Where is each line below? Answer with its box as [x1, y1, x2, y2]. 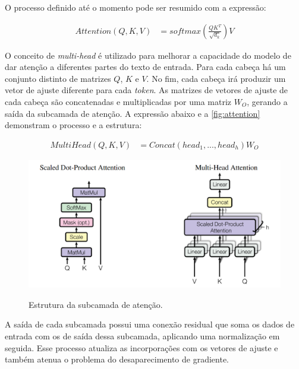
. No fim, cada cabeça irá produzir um [146, 72, 286, 84]
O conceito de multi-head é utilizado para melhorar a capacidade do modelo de [5, 49, 291, 61]
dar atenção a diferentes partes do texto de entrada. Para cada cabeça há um [5, 61, 286, 73]
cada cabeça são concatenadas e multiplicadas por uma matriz [5, 96, 231, 107]
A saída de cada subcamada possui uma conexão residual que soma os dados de [5, 318, 295, 330]
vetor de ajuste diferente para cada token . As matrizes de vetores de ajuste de [5, 84, 288, 96]
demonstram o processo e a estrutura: [5, 119, 142, 131]
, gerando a [247, 96, 288, 107]
